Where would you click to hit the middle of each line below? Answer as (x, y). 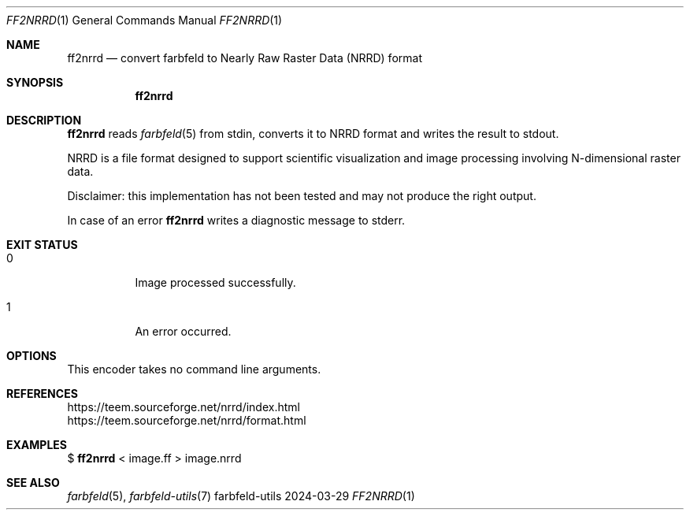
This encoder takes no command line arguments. (194, 369)
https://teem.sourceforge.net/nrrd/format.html (187, 420)
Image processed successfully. (215, 282)
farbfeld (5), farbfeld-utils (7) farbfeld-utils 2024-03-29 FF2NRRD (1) (241, 496)
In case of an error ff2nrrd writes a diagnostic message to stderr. (236, 220)
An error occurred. (183, 331)
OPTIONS (32, 356)
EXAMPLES (37, 445)
